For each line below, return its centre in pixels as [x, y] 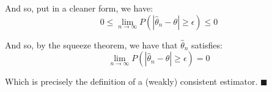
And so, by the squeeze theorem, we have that [91, 44]
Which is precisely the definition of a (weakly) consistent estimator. [131, 81]
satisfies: [207, 44]
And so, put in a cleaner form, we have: [79, 8]
